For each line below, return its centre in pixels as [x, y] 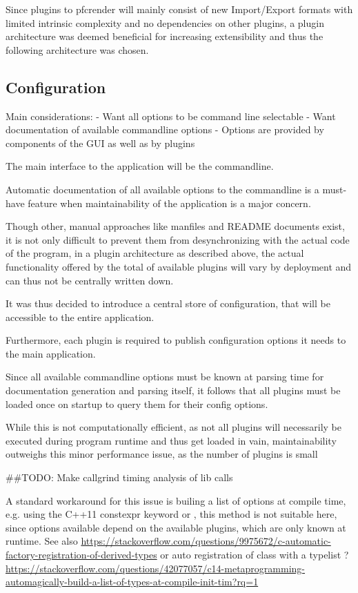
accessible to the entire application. [80, 317]
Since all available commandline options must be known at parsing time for [165, 377]
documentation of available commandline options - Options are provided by [165, 129]
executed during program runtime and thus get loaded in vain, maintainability [171, 440]
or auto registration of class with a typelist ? [255, 555]
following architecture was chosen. [77, 49]
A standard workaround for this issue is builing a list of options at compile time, [176, 500]
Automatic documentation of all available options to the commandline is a [162, 189]
